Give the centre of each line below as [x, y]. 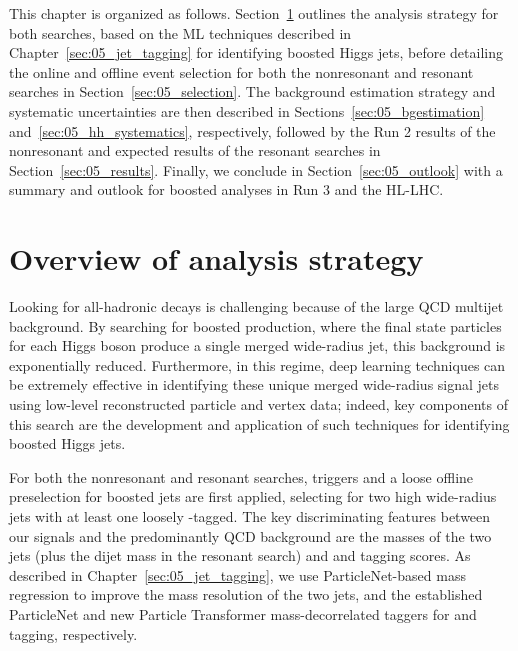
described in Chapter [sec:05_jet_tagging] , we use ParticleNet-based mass [237, 574]
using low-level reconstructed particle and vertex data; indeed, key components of [258, 404]
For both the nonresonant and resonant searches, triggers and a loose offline [241, 476]
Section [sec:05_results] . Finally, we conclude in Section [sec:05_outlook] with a [256, 169]
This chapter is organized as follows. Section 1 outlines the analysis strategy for [254, 13]
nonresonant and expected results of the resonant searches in [195, 150]
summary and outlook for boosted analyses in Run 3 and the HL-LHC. [226, 189]
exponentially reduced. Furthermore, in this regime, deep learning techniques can [257, 364]
